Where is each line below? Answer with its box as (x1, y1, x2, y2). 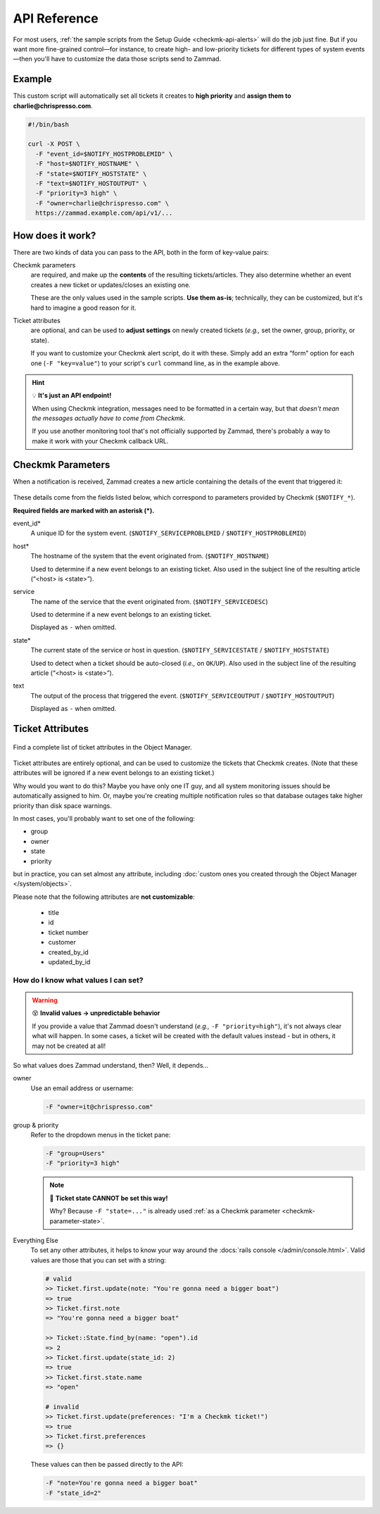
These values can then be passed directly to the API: (30, 1461, 184, 1469)
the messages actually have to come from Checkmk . (32, 414, 186, 422)
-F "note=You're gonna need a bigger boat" (45, 1479, 198, 1487)
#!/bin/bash (27, 120, 70, 128)
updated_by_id (48, 958, 91, 966)
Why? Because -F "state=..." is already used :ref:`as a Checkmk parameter (49, 1207, 281, 1216)
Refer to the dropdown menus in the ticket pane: (30, 1130, 171, 1140)
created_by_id (48, 947, 89, 957)
